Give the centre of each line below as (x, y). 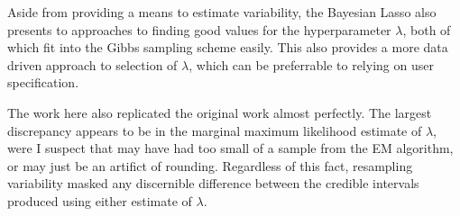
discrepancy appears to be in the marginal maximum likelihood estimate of (215, 130)
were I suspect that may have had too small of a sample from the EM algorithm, (230, 148)
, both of (427, 29)
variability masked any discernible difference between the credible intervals (213, 183)
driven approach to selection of (92, 64)
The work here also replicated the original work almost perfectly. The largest (220, 112)
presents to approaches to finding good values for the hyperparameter (199, 29)
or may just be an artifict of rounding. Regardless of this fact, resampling (210, 165)
